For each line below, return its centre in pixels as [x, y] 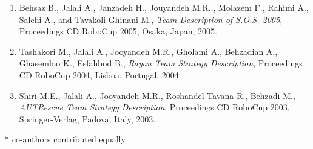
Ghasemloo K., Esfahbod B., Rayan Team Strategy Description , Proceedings [161, 63]
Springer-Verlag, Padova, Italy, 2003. [87, 119]
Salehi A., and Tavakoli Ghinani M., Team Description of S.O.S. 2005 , [151, 19]
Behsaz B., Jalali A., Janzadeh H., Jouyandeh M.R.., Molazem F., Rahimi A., [164, 7]
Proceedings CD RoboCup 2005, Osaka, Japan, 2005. [118, 31]
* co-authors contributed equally [65, 139]
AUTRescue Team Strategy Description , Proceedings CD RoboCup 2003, [154, 107]
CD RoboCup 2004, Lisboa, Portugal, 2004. [100, 74]
